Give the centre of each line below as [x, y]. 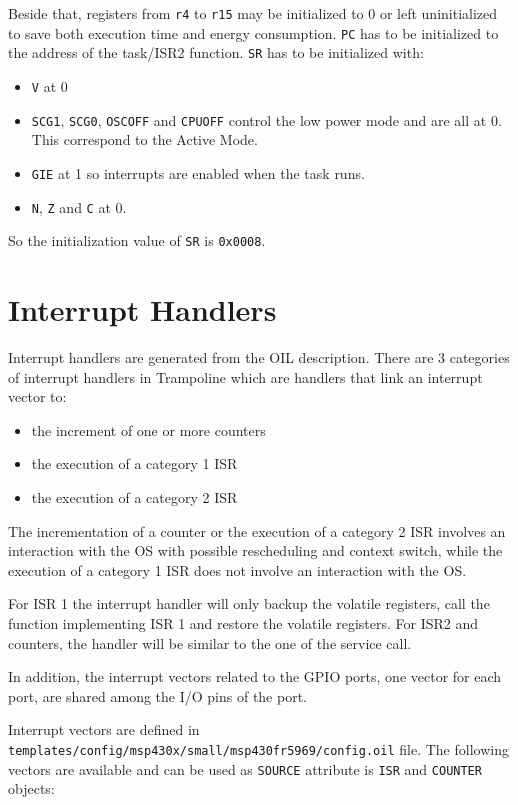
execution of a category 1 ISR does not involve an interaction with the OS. [237, 569]
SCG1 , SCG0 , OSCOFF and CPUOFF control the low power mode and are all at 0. [266, 119]
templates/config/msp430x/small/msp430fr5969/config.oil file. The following [258, 748]
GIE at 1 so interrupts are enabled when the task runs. [198, 172]
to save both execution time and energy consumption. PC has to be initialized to [253, 32]
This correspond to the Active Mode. [144, 139]
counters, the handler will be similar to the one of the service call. [210, 642]
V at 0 [49, 85]
